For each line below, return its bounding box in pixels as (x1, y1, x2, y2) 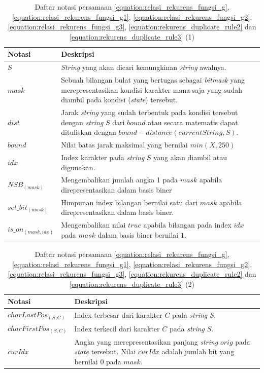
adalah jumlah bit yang (161, 346, 235, 357)
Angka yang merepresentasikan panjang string (74, 336, 218, 347)
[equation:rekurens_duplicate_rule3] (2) (69, 278, 195, 289)
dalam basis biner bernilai (97, 229, 179, 240)
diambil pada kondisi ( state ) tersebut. (61, 94, 178, 105)
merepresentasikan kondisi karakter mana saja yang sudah (61, 84, 242, 95)
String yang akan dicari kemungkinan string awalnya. (61, 62, 226, 72)
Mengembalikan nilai (61, 219, 126, 230)
